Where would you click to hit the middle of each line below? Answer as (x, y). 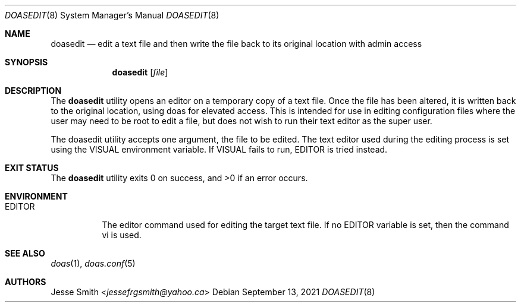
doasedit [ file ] (140, 72)
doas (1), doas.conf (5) (93, 263)
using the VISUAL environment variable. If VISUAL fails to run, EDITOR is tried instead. (219, 149)
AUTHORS (26, 282)
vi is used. (122, 235)
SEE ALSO (25, 253)
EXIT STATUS (32, 168)
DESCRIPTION (33, 91)
